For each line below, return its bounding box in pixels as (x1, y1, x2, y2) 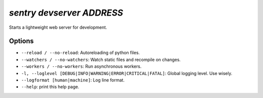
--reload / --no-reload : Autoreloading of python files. (21, 50, 140, 56)
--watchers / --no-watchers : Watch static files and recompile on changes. (21, 57, 181, 62)
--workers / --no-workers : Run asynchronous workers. (21, 63, 142, 69)
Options (9, 37, 34, 45)
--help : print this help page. (21, 84, 79, 90)
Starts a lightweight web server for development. (9, 24, 107, 30)
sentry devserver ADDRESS (9, 7, 124, 18)
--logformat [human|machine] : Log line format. (21, 77, 125, 83)
